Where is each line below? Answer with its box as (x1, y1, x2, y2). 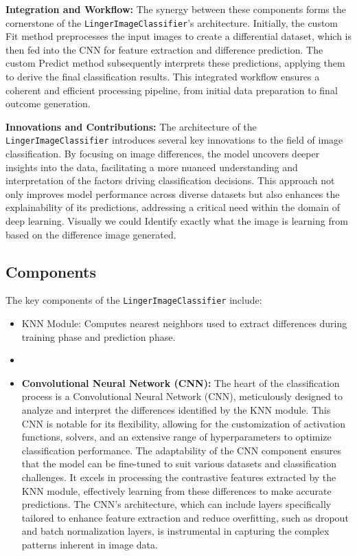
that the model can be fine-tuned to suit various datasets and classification (21, 456, 337, 471)
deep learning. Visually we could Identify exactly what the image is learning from (5, 214, 348, 228)
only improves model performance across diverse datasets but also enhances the (5, 186, 340, 201)
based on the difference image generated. (5, 227, 176, 241)
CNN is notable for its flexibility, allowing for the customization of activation (21, 416, 346, 430)
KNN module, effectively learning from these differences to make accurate (21, 483, 332, 498)
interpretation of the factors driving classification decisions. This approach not (5, 173, 335, 188)
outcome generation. (5, 96, 91, 111)
